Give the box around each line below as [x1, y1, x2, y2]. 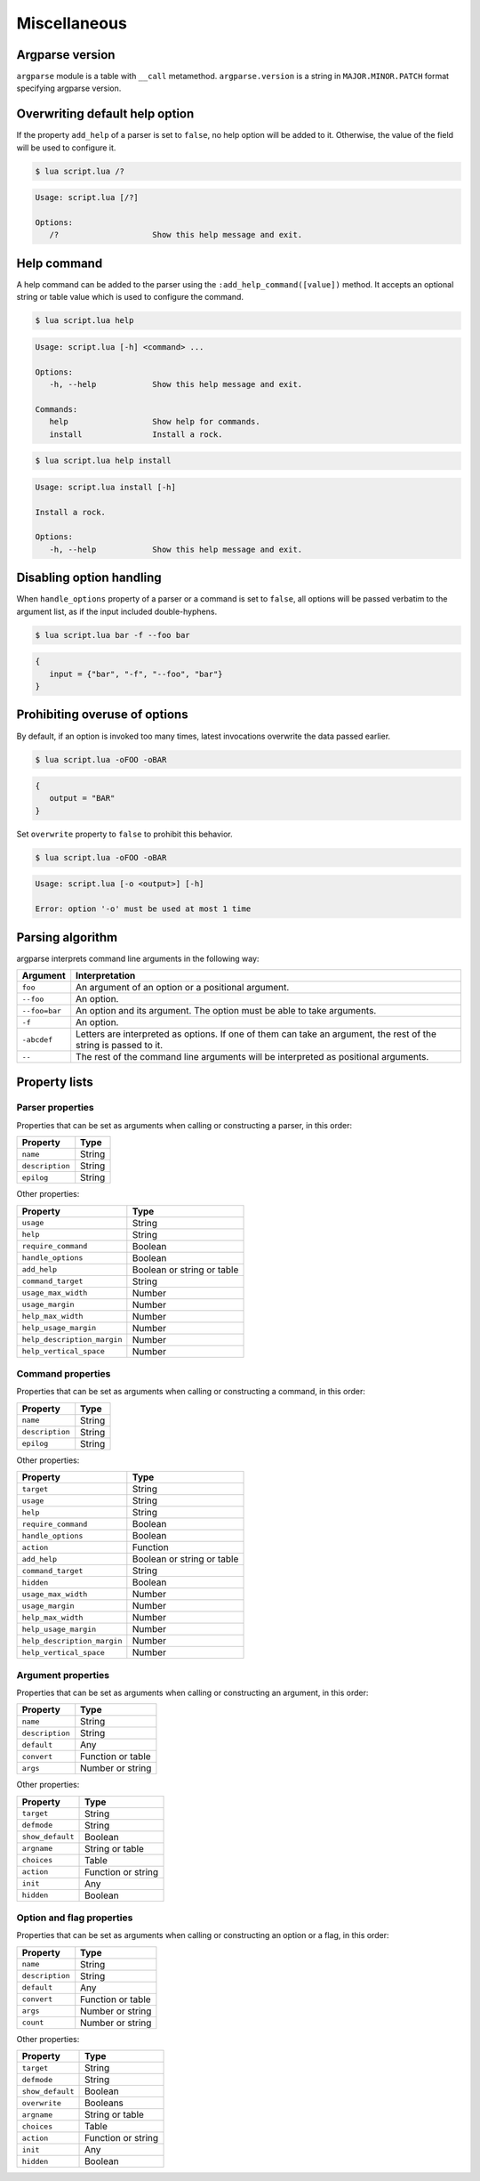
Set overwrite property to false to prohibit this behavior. [16, 828, 233, 839]
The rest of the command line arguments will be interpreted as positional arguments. [76, 1051, 429, 1063]
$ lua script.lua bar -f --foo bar [35, 630, 190, 640]
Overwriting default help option [16, 107, 195, 122]
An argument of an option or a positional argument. [76, 981, 290, 994]
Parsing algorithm [16, 930, 118, 945]
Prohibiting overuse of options [16, 707, 188, 723]
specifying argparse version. [16, 83, 122, 93]
